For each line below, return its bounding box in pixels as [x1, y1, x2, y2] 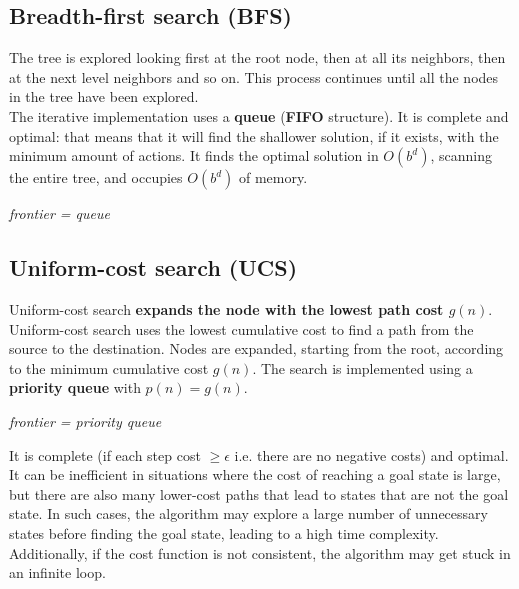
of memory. [238, 167, 308, 188]
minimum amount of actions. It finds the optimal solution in [9, 145, 379, 166]
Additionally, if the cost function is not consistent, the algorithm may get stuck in [9, 542, 511, 563]
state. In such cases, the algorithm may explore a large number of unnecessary [9, 503, 488, 524]
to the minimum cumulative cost [9, 357, 209, 378]
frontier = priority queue [9, 410, 162, 431]
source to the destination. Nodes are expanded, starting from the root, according [9, 338, 504, 359]
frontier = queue [9, 203, 110, 224]
